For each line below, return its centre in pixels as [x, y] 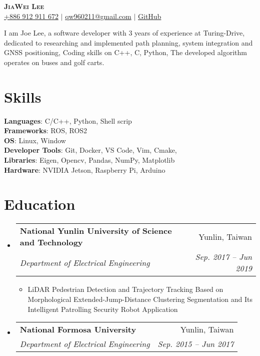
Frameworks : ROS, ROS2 [46, 130]
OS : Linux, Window [35, 140]
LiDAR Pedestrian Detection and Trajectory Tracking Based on [125, 289]
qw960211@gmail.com [98, 16]
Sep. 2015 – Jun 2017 [196, 344]
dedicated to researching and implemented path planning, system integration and [128, 42]
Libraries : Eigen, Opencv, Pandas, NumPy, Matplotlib [89, 160]
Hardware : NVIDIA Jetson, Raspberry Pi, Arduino [85, 169]
